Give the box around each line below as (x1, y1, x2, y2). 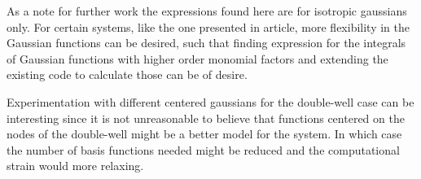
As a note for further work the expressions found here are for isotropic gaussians (7, 2, 407, 19)
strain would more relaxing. (7, 157, 144, 174)
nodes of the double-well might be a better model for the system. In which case (7, 125, 402, 142)
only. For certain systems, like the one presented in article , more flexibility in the (7, 18, 410, 35)
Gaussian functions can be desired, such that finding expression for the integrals (7, 34, 406, 51)
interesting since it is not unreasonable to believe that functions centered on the (7, 109, 405, 126)
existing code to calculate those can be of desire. (7, 66, 248, 83)
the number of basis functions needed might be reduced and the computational (7, 141, 400, 158)
